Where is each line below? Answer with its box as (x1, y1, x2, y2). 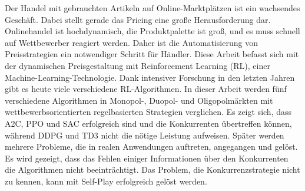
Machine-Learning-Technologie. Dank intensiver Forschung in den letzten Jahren (5, 71, 295, 83)
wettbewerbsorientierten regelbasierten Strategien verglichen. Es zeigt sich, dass (5, 106, 292, 118)
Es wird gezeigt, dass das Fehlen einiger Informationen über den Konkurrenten (5, 152, 289, 164)
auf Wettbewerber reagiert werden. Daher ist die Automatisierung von (5, 36, 258, 48)
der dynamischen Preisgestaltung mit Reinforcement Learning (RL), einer (5, 59, 270, 71)
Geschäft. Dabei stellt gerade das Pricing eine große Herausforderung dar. (5, 13, 271, 25)
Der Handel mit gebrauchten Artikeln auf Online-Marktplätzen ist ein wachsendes (5, 2, 300, 14)
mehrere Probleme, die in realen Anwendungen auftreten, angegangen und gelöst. (5, 140, 298, 153)
